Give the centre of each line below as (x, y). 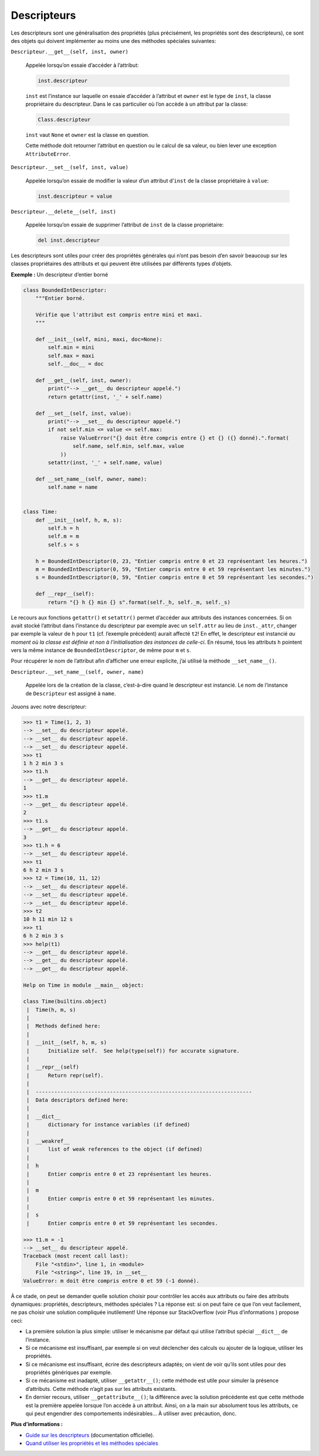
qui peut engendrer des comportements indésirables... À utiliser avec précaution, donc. (131, 1414)
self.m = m (63, 536)
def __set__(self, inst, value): (84, 413)
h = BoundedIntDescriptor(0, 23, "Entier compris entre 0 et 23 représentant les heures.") (172, 561)
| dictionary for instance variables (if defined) (108, 1125)
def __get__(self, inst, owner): (84, 381)
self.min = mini (71, 347)
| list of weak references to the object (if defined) (115, 1149)
